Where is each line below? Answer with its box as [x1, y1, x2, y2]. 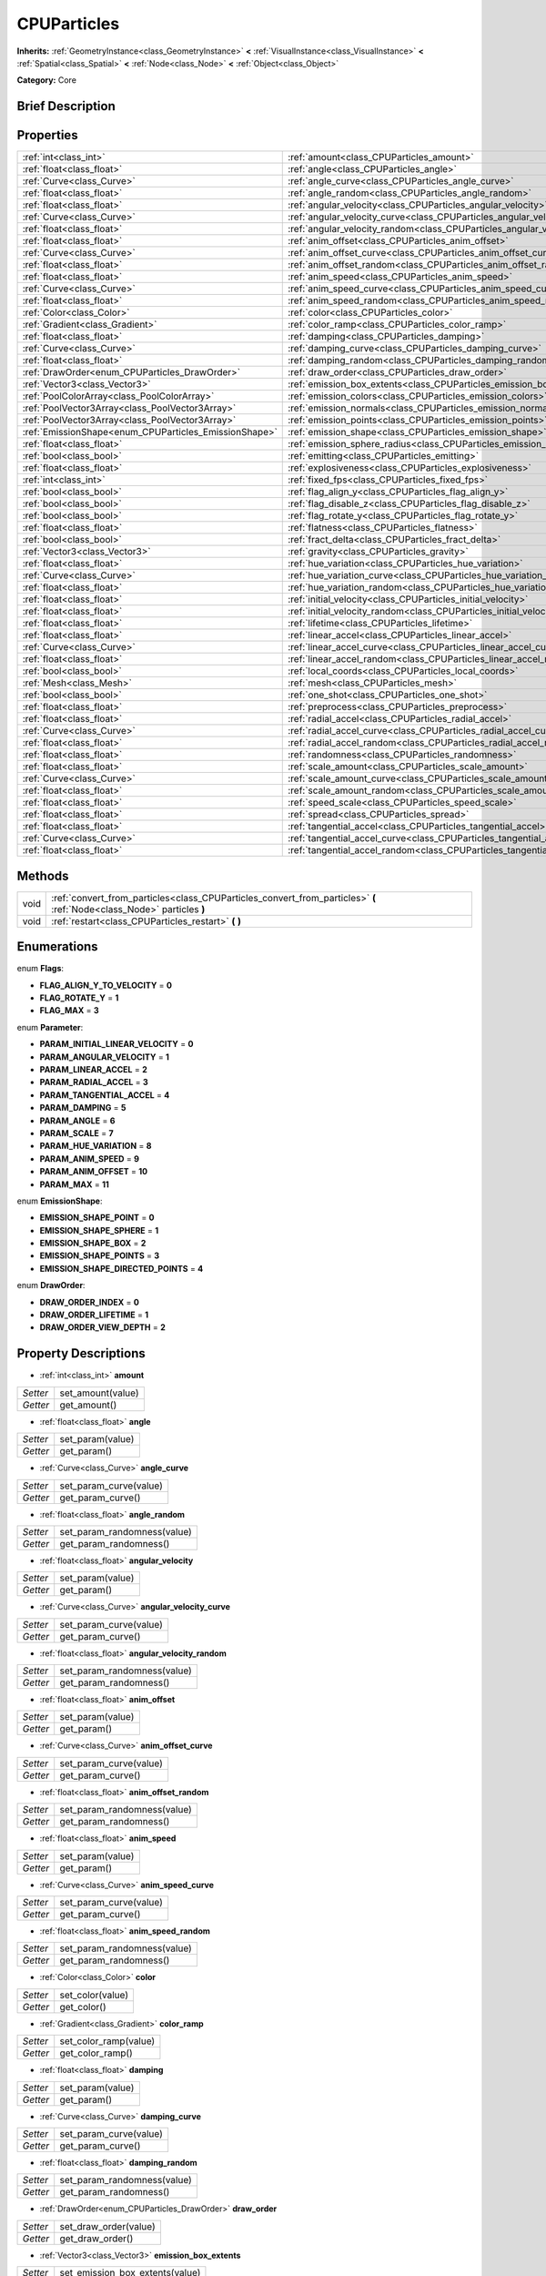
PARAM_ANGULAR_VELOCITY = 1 [39, 1052, 170, 1062]
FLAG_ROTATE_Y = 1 [39, 992, 119, 1003]
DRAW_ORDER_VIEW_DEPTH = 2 [39, 1322, 166, 1333]
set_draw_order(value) [59, 2220, 156, 2232]
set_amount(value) [59, 1387, 140, 1399]
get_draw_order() [59, 2231, 134, 2244]
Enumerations [16, 939, 99, 955]
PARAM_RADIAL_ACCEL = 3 [39, 1077, 149, 1088]
